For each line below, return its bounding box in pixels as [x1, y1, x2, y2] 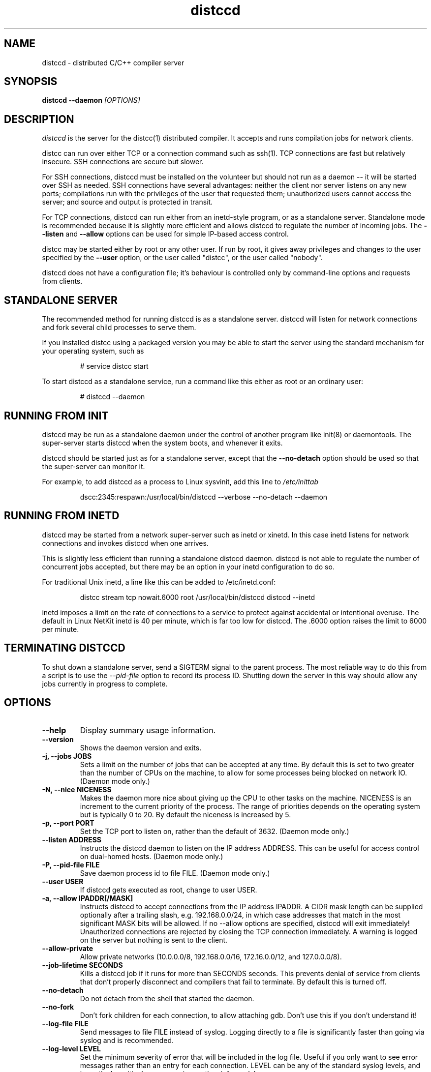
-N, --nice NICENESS [42, 785, 112, 794]
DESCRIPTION [4, 113, 74, 125]
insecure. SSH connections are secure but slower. [42, 157, 204, 166]
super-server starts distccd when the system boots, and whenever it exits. [42, 438, 283, 447]
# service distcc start [80, 362, 149, 371]
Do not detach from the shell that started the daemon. [80, 994, 254, 1003]
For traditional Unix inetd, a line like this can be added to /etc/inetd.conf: [42, 577, 276, 586]
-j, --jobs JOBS [42, 751, 92, 760]
